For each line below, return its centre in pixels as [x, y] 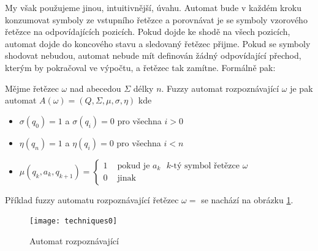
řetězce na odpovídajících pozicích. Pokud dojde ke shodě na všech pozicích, [148, 32]
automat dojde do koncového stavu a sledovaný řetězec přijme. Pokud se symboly [158, 43]
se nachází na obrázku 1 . [247, 199]
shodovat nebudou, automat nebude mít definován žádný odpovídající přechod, [153, 55]
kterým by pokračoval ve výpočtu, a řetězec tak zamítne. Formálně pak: [140, 67]
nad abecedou [95, 88]
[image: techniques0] [74, 221]
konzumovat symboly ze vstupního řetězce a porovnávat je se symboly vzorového [156, 19]
